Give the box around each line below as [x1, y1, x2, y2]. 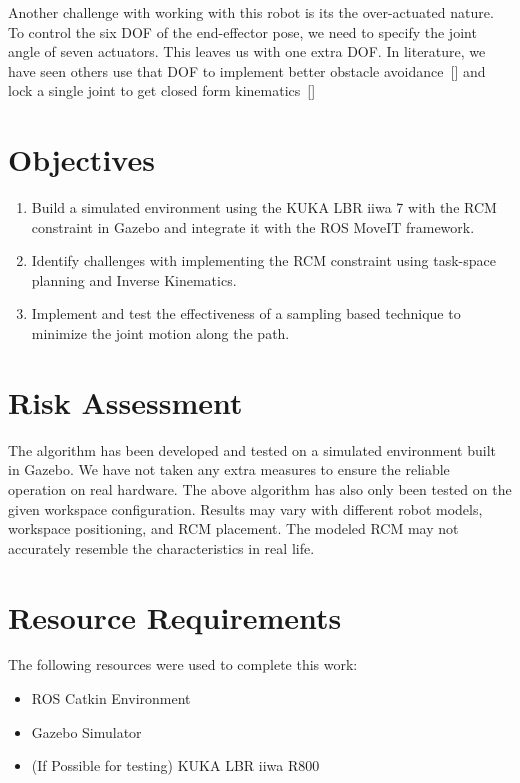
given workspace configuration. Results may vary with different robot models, [8, 498, 483, 519]
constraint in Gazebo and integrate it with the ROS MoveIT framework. [31, 216, 475, 237]
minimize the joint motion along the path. [31, 323, 290, 344]
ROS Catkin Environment [31, 688, 191, 709]
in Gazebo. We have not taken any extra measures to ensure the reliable [8, 459, 450, 480]
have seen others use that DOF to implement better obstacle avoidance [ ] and [8, 60, 486, 81]
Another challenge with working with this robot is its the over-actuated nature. [8, 2, 494, 22]
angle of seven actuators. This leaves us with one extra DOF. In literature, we [8, 41, 486, 62]
